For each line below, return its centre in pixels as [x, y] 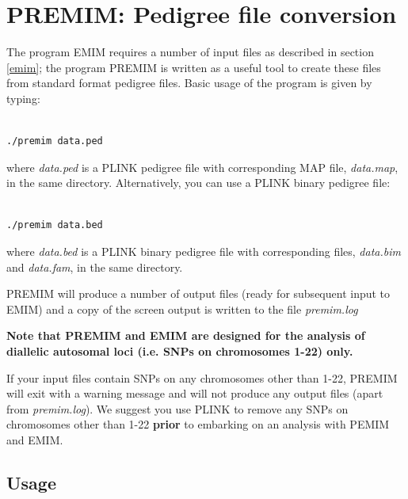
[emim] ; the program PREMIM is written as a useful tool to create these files [194, 67]
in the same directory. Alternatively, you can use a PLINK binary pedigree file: [198, 183]
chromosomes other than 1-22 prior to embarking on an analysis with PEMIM [198, 424]
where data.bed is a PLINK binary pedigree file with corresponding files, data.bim [204, 251]
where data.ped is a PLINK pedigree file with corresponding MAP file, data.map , [202, 167]
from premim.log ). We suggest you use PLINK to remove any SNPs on [177, 408]
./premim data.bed [55, 225]
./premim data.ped [55, 141]
